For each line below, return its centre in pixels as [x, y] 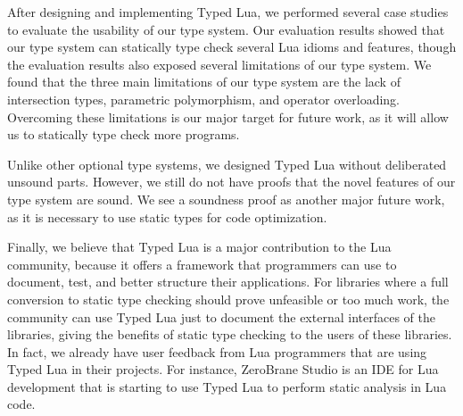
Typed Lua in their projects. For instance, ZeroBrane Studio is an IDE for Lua [223, 369]
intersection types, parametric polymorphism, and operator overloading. [203, 99]
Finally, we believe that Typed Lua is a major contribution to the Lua [199, 247]
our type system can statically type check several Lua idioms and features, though [232, 47]
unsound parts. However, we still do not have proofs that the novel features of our [231, 182]
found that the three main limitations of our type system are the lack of [204, 82]
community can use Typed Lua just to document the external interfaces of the [221, 316]
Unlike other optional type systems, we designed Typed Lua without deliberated [227, 164]
